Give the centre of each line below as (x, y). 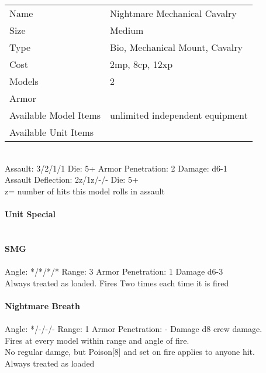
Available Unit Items (52, 132)
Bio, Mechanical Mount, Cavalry (177, 47)
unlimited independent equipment (179, 115)
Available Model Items (55, 115)
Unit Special (30, 213)
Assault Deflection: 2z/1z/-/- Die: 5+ (72, 179)
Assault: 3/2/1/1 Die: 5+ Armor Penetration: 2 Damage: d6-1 (116, 168)
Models (24, 81)
